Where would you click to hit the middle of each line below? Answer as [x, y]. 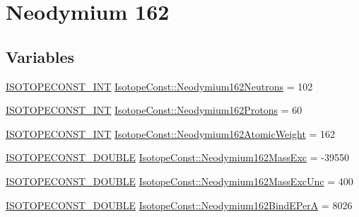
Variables [40, 56]
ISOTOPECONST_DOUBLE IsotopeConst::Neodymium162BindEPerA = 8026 [179, 205]
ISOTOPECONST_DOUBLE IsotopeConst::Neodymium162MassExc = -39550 [177, 157]
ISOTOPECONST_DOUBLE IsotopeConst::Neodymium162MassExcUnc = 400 [179, 181]
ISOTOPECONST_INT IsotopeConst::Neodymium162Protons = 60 [154, 110]
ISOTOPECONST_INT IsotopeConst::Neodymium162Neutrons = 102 [159, 86]
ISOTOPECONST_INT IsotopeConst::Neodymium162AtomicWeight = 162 [171, 133]
